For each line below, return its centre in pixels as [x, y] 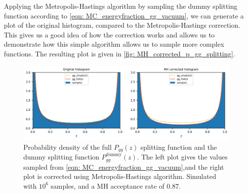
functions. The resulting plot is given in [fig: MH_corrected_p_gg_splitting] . [120, 53]
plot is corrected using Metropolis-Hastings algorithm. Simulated [120, 176]
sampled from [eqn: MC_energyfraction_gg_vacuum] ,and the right [124, 167]
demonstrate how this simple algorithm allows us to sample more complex [114, 44]
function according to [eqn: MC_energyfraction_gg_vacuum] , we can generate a [124, 15]
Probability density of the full [68, 147]
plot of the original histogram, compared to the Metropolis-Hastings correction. [122, 25]
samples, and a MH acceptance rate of [108, 185]
